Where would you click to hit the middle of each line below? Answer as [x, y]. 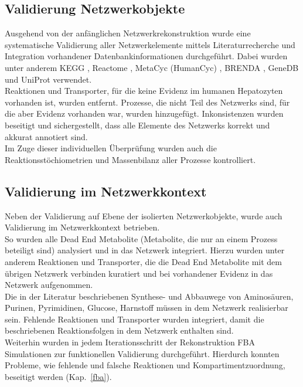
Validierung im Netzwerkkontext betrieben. [82, 227]
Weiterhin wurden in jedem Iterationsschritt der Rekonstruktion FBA [130, 342]
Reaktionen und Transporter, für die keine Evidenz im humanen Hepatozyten [144, 91]
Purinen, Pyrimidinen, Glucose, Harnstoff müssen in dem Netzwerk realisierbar [147, 308]
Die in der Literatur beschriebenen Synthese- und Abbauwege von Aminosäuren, [149, 296]
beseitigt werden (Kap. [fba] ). [58, 376]
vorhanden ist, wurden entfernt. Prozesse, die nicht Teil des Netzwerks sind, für [147, 102]
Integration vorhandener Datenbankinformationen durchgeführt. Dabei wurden [146, 56]
